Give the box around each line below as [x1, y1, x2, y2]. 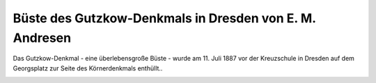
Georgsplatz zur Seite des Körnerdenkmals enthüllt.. [13, 63, 163, 73]
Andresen [13, 30, 72, 45]
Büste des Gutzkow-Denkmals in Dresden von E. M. [13, 10, 316, 26]
